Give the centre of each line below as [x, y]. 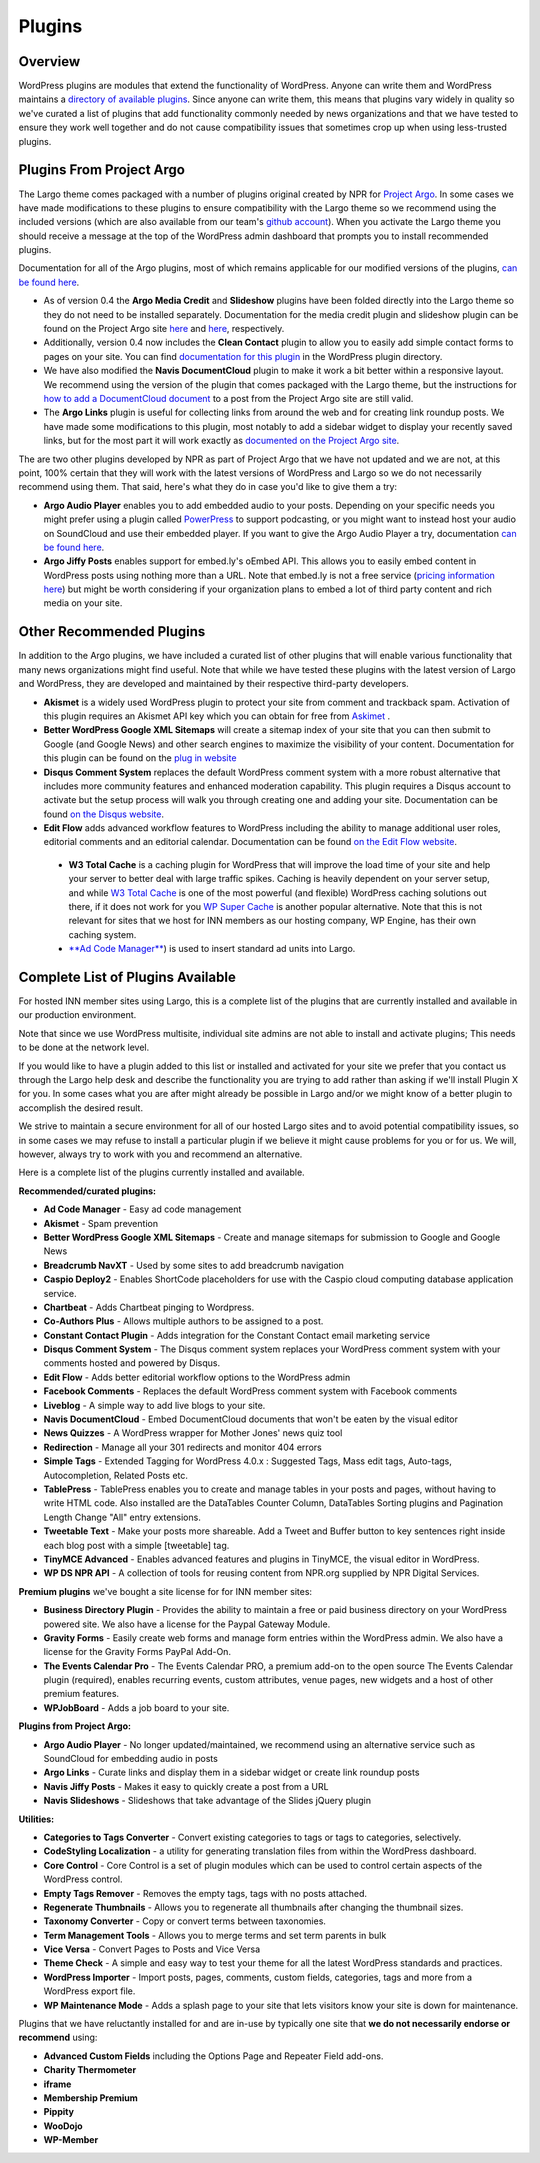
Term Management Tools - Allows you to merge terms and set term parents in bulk [215, 1935]
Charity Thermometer [90, 2070]
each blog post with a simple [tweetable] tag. [136, 1545]
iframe [57, 2084]
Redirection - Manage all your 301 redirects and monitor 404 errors [182, 1447]
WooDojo [63, 2126]
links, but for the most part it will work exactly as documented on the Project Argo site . [221, 441]
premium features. [81, 1694]
